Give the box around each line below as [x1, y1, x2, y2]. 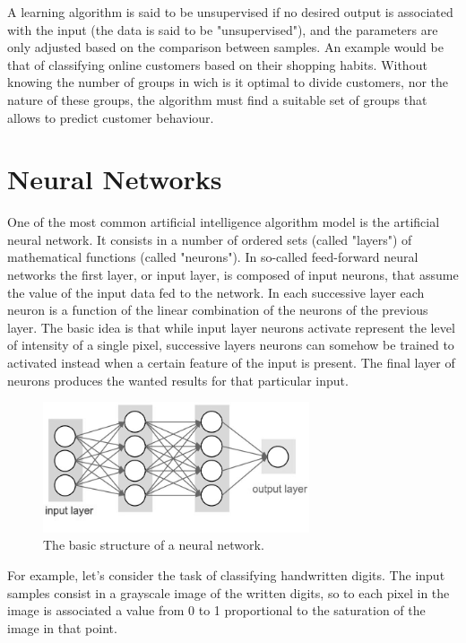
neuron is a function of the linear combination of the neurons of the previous [7, 300, 428, 319]
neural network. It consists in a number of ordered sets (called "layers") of [7, 230, 412, 248]
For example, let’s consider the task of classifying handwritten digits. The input [7, 565, 445, 584]
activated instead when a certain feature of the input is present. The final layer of [7, 353, 455, 372]
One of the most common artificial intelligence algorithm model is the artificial [7, 213, 440, 231]
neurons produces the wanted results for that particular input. [7, 370, 349, 389]
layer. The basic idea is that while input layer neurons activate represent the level [7, 317, 455, 336]
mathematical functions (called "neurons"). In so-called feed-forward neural [7, 248, 419, 266]
